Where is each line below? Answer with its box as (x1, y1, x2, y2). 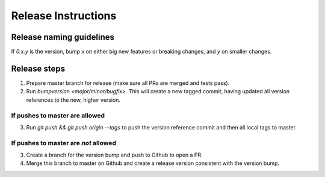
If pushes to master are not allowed (11, 138, 117, 147)
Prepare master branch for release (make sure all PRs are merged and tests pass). (26, 79, 230, 87)
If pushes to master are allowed (11, 111, 105, 120)
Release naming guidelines (11, 32, 114, 42)
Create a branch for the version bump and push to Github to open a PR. (26, 151, 203, 159)
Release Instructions (11, 9, 117, 22)
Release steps (11, 63, 66, 73)
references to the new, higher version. (26, 96, 120, 104)
